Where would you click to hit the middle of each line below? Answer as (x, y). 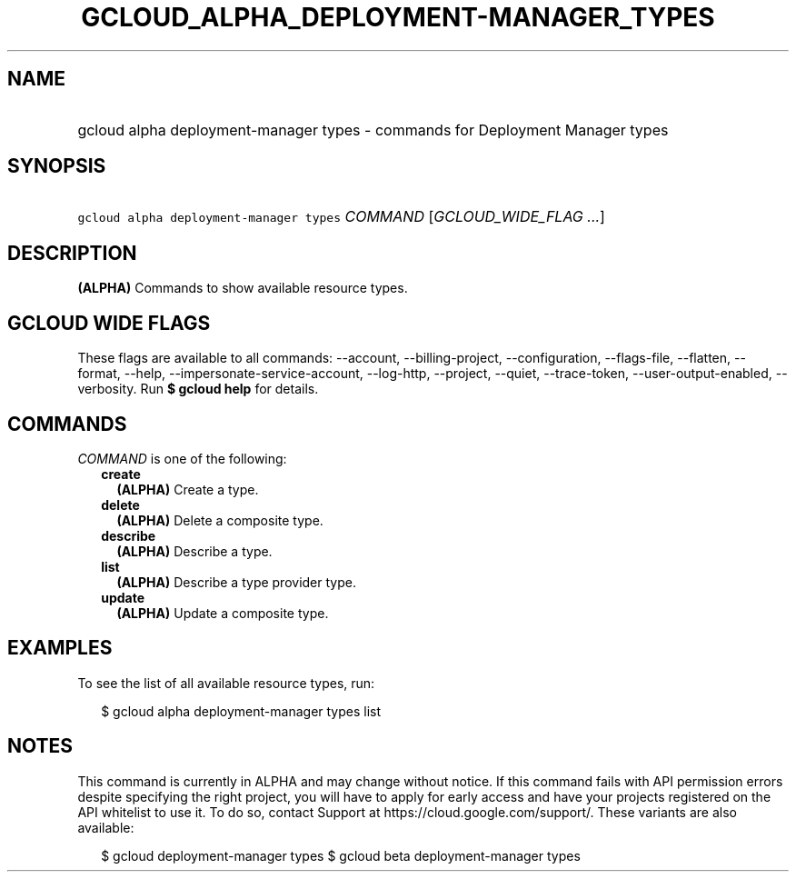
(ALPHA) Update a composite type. (223, 613)
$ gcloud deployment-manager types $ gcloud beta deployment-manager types (341, 855)
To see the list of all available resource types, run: (226, 683)
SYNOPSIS (57, 166)
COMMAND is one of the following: (182, 458)
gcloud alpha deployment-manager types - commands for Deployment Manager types (373, 130)
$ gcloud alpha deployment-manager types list (241, 711)
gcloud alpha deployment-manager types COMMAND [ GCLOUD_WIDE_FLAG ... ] (341, 217)
